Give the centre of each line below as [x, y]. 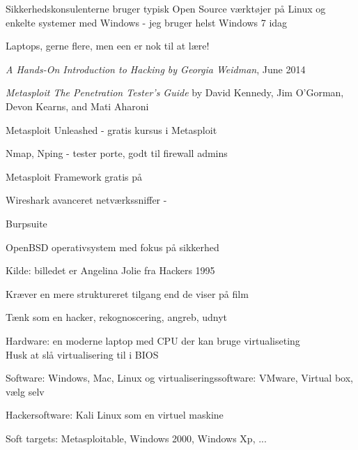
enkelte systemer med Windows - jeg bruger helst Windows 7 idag [147, 22]
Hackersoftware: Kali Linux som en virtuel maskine [115, 415]
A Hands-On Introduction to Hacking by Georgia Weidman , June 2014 [156, 69]
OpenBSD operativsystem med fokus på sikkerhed [112, 247]
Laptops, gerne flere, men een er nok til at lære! [108, 46]
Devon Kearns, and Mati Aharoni [77, 106]
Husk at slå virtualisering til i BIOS [82, 354]
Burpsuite [26, 223]
